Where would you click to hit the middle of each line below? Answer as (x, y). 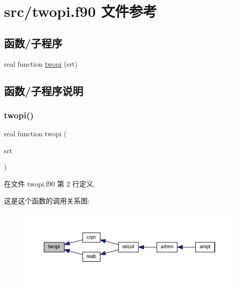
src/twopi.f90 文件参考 (80, 11)
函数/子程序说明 (44, 90)
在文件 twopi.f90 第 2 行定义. (50, 183)
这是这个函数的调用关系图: (47, 200)
